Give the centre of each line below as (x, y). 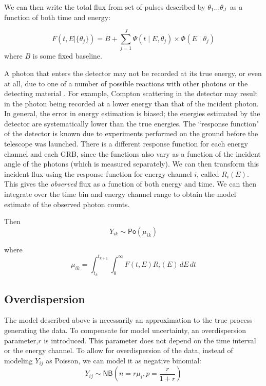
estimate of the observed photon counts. (67, 204)
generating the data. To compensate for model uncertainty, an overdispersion (125, 330)
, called (208, 173)
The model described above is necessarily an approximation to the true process (128, 320)
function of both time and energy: (57, 17)
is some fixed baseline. (67, 56)
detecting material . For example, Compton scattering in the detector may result (131, 93)
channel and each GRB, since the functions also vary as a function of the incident (132, 153)
